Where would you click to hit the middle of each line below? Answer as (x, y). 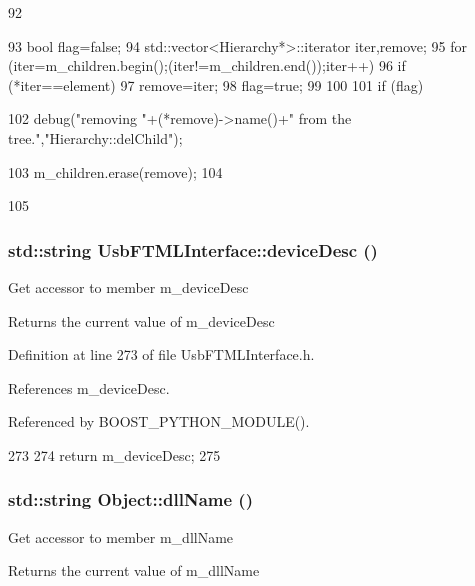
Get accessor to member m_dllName (121, 536)
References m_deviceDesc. (89, 387)
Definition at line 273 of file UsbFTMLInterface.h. (161, 354)
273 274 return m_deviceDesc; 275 (114, 454)
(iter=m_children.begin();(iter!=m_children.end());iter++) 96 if (207, 65)
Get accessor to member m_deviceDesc (128, 286)
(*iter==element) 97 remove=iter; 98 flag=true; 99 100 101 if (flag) (216, 84)
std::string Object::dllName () (130, 499)
